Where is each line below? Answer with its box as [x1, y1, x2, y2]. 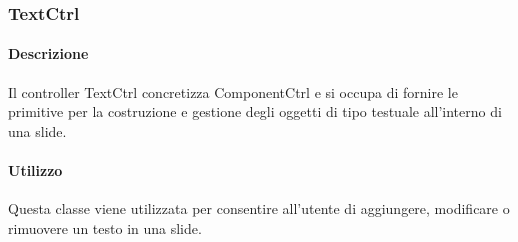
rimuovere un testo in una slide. [8, 217, 202, 238]
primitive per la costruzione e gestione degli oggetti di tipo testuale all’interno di [8, 101, 502, 122]
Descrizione [8, 43, 89, 64]
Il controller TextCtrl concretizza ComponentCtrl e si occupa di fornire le [8, 81, 458, 102]
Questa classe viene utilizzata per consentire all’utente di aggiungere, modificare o [8, 198, 510, 219]
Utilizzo [8, 160, 63, 181]
